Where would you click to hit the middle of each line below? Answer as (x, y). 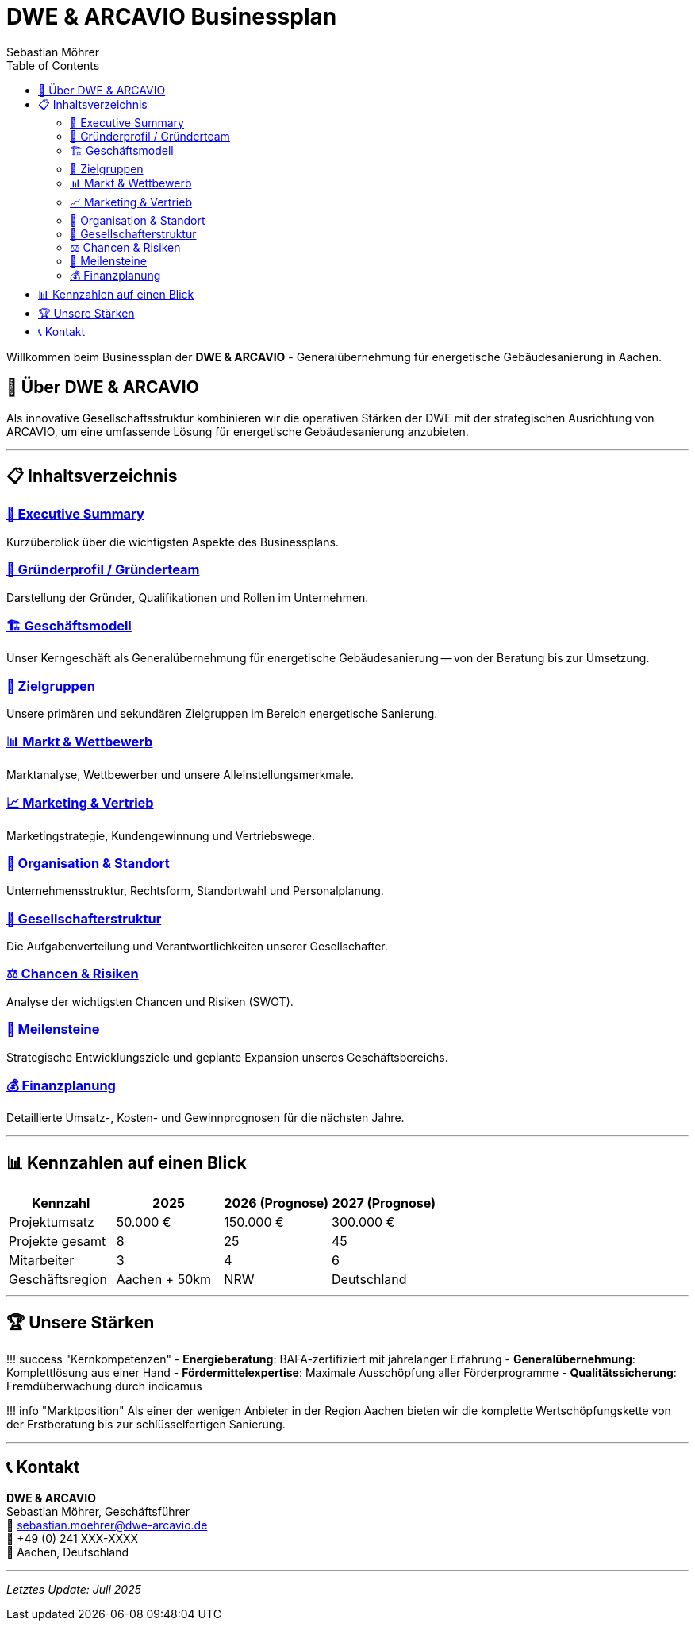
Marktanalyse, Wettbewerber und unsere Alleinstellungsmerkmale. (180, 774)
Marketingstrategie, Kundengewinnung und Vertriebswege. (161, 835)
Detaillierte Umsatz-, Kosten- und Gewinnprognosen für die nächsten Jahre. (205, 1118)
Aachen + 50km (164, 1280)
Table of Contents (53, 65)
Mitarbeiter (42, 1261)
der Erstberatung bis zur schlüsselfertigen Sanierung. (146, 1424)
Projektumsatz (52, 1222)
